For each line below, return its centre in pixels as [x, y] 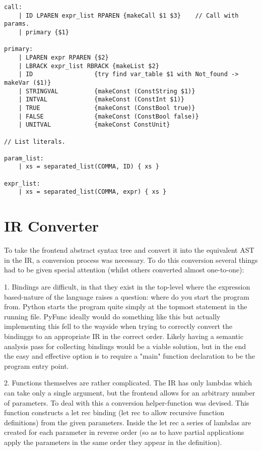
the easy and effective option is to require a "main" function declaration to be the [130, 356]
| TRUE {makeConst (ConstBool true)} [107, 108]
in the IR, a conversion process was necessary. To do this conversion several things [131, 260]
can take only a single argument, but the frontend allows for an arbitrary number [130, 392]
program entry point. [37, 365]
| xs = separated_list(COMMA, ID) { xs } [89, 167]
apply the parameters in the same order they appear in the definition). [113, 442]
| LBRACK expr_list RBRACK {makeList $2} [89, 66]
